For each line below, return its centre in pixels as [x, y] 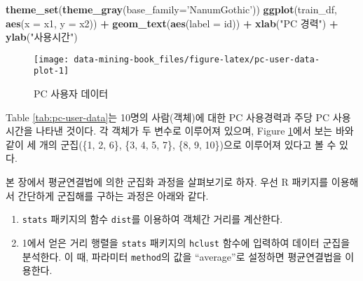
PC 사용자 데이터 [71, 94]
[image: [52, 59]
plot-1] [52, 71]
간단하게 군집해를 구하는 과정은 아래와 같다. [113, 195]
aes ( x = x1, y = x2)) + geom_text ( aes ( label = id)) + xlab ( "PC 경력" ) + [172, 23]
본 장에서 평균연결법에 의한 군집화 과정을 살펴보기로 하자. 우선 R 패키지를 [167, 182]
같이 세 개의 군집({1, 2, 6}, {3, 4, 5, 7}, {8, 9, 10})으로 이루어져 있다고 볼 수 [171, 144]
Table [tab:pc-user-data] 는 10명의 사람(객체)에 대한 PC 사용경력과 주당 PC [168, 117]
